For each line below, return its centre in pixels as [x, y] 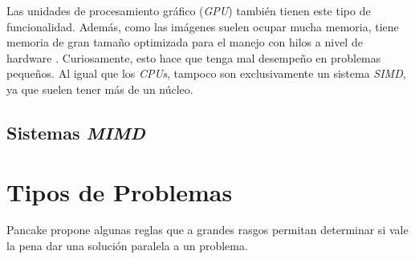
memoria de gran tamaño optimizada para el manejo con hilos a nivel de [185, 42]
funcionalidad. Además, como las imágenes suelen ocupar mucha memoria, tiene [203, 26]
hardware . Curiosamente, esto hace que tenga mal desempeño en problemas [194, 57]
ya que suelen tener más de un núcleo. [100, 89]
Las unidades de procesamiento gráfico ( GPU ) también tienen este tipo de [189, 10]
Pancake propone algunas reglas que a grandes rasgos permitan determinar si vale [207, 230]
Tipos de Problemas [120, 191]
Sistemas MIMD [76, 132]
